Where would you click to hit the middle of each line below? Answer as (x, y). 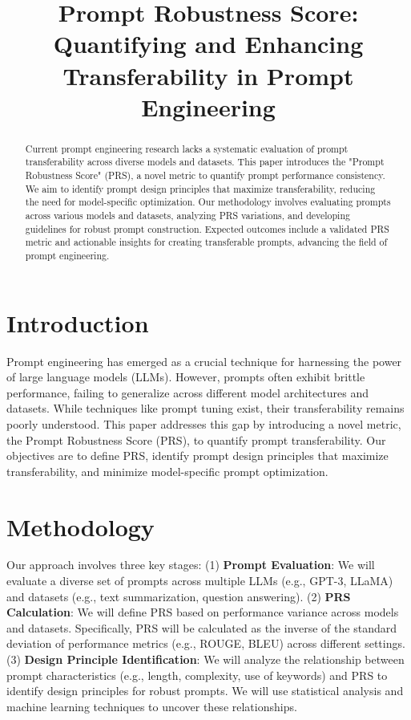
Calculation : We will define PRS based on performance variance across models (203, 612)
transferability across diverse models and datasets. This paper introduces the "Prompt (205, 162)
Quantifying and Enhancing (208, 44)
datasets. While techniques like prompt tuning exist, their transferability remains (205, 408)
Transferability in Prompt (208, 75)
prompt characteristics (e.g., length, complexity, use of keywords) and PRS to (197, 675)
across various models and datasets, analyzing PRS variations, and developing (187, 216)
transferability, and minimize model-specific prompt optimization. (167, 471)
